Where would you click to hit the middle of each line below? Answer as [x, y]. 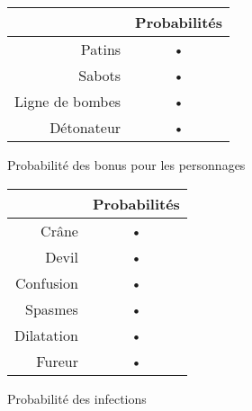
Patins [101, 49]
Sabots [100, 75]
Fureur [57, 361]
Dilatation [46, 335]
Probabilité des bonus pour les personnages [126, 165]
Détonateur [85, 127]
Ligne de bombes [68, 101]
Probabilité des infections [77, 398]
